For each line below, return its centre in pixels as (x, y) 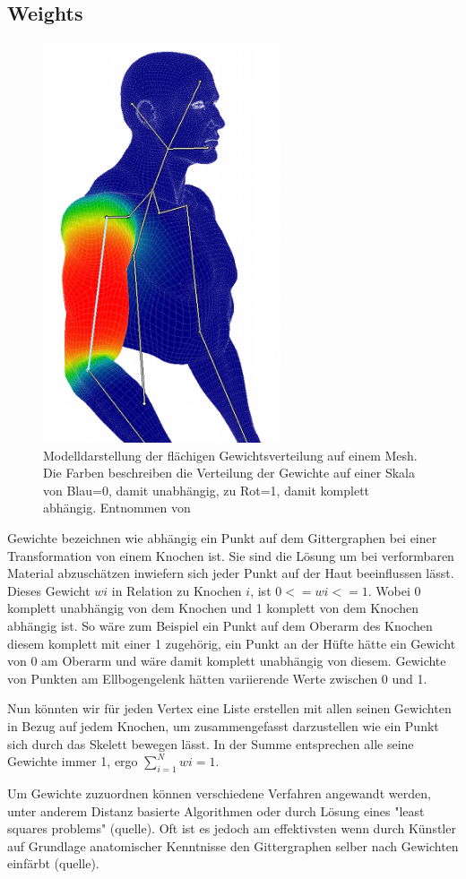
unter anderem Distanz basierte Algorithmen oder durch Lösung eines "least (216, 810)
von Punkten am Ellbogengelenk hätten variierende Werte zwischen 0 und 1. (217, 678)
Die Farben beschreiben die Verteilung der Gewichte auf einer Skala (229, 473)
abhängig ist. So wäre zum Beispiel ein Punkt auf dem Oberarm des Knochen (220, 626)
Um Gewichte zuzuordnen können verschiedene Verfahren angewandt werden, (219, 793)
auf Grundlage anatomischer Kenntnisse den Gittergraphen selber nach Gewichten (233, 845)
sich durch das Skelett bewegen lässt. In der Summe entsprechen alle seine (211, 743)
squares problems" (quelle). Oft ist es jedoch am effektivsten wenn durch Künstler (232, 828)
